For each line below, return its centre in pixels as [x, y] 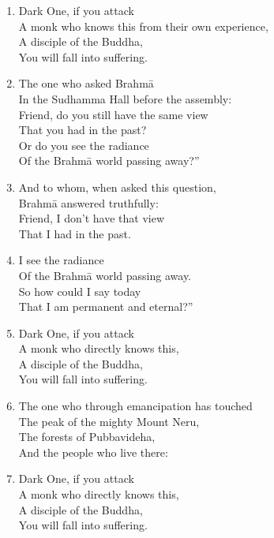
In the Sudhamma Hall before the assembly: [125, 98]
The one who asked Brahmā [86, 83]
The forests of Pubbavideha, [87, 437]
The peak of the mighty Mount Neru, [109, 421]
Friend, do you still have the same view [113, 114]
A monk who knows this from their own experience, [143, 26]
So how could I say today [80, 291]
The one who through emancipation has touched [135, 406]
